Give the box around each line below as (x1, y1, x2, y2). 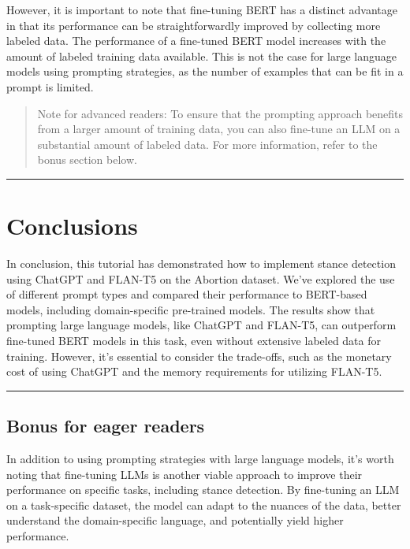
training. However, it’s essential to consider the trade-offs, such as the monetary (6, 347, 392, 364)
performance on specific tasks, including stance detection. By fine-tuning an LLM (6, 481, 400, 498)
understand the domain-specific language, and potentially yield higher (6, 512, 344, 529)
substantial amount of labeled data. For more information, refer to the (37, 135, 378, 152)
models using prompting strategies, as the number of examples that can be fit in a (6, 63, 404, 80)
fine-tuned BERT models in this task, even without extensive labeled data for (6, 332, 381, 349)
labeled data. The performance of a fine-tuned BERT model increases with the (6, 32, 386, 49)
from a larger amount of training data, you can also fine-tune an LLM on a (37, 121, 401, 137)
